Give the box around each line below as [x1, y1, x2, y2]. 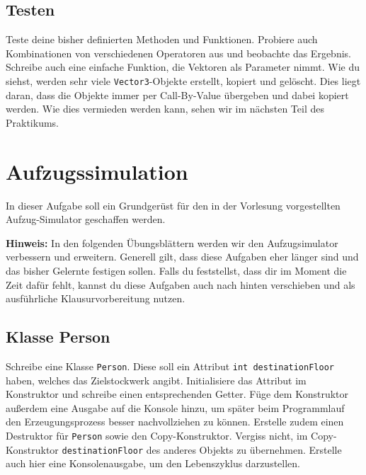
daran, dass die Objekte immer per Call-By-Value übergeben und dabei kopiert [6, 87, 349, 102]
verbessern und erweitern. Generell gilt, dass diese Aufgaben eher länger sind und [6, 249, 359, 264]
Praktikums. [6, 115, 59, 130]
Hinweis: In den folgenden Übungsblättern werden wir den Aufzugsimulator [6, 235, 338, 250]
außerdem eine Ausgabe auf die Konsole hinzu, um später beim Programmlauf [6, 400, 345, 415]
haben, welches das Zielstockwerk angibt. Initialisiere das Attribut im [6, 372, 307, 387]
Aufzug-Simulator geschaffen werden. [6, 212, 166, 227]
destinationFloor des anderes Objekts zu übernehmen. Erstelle [62, 442, 342, 457]
